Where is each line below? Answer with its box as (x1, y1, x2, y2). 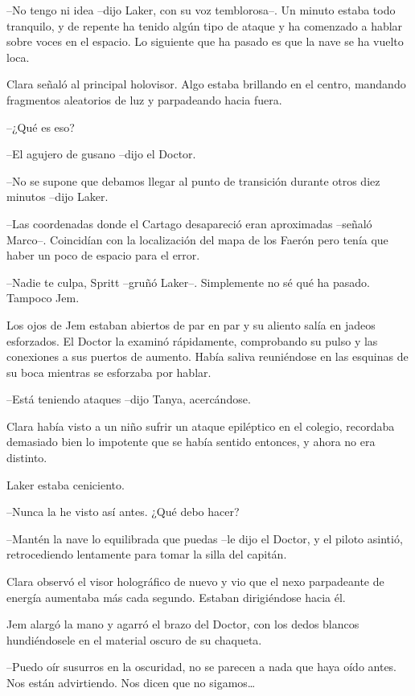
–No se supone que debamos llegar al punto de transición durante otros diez (6, 172, 380, 189)
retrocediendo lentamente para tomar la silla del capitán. (6, 546, 287, 563)
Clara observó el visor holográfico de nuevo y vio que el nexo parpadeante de (6, 573, 384, 590)
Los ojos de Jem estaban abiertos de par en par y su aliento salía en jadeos (6, 316, 376, 333)
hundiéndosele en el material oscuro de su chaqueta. (6, 631, 262, 648)
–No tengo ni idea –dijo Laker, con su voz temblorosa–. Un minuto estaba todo (6, 2, 396, 18)
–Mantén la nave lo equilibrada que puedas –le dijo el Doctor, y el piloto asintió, (6, 530, 403, 547)
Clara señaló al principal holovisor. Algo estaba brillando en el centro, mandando (6, 76, 406, 92)
